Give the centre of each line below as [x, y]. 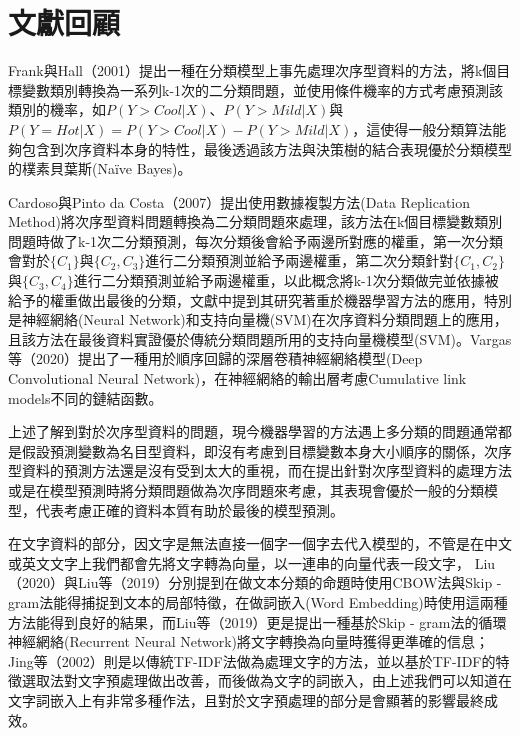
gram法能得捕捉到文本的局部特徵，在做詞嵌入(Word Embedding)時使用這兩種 [258, 601]
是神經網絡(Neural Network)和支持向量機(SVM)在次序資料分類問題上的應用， [258, 319]
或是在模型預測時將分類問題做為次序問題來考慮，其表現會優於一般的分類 [246, 490]
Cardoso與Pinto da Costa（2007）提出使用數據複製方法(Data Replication [239, 201]
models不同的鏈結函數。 [85, 397]
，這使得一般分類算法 [422, 128]
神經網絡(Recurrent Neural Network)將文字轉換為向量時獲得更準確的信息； [249, 641]
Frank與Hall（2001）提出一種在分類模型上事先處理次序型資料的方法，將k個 [252, 70]
